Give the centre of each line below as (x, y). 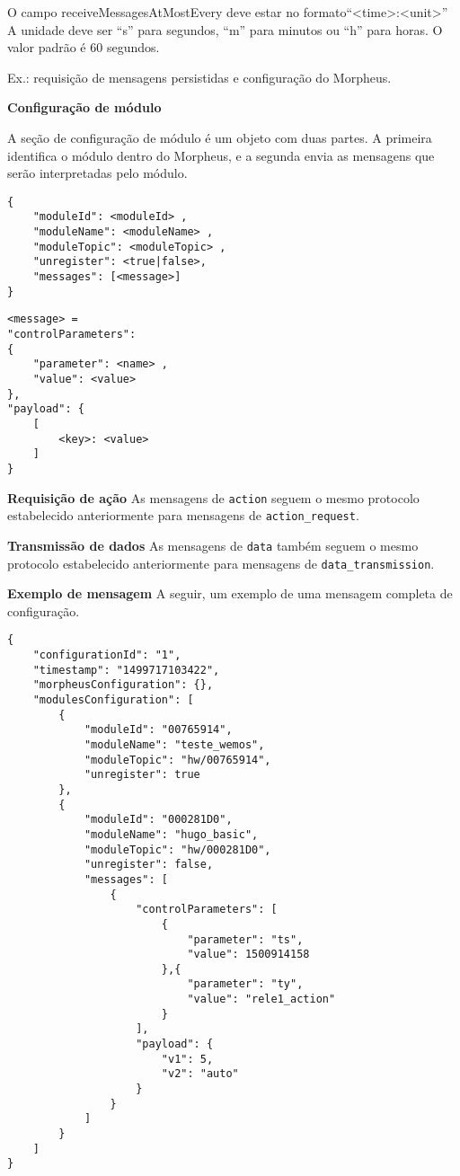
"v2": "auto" (200, 1074)
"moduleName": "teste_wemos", (174, 744)
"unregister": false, (149, 865)
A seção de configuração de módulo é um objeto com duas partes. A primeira (220, 137)
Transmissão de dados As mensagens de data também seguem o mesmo (213, 545)
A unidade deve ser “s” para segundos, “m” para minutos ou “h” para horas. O (225, 29)
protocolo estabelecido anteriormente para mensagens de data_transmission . (221, 563)
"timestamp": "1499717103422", (126, 670)
